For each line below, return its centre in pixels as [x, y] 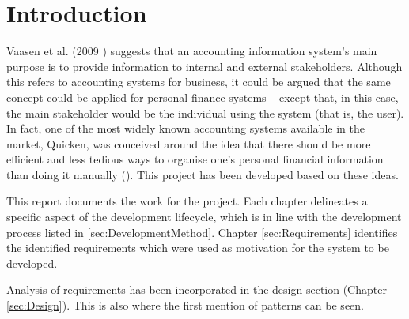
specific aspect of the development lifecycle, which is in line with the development [204, 217]
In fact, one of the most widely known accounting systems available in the [186, 128]
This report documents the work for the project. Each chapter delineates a [187, 201]
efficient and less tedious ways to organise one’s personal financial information [195, 159]
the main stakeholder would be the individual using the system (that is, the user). [205, 113]
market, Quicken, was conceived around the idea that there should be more [189, 143]
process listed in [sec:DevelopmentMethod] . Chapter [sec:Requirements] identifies [202, 232]
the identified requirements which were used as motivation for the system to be [198, 248]
